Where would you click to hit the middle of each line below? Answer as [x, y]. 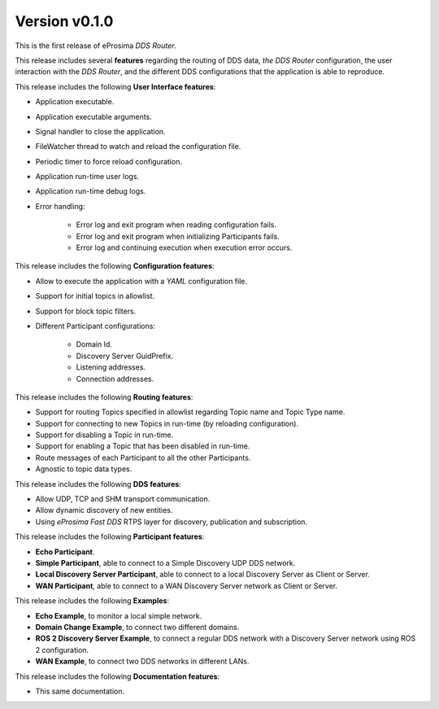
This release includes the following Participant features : [110, 536]
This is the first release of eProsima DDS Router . [96, 46]
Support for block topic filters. [86, 311]
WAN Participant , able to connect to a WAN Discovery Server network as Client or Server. [186, 585]
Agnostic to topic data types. [84, 469]
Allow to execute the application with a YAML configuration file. [141, 281]
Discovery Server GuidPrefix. [125, 356]
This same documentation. [80, 691]
